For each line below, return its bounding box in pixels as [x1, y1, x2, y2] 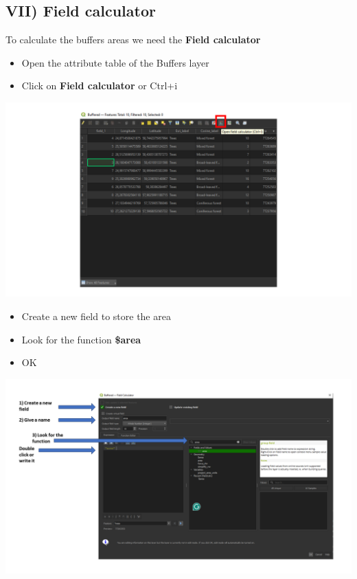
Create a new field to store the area [21, 309, 171, 323]
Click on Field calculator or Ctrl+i [21, 78, 178, 93]
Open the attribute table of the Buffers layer [21, 55, 209, 69]
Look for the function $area [21, 332, 141, 346]
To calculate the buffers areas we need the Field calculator [5, 32, 261, 47]
